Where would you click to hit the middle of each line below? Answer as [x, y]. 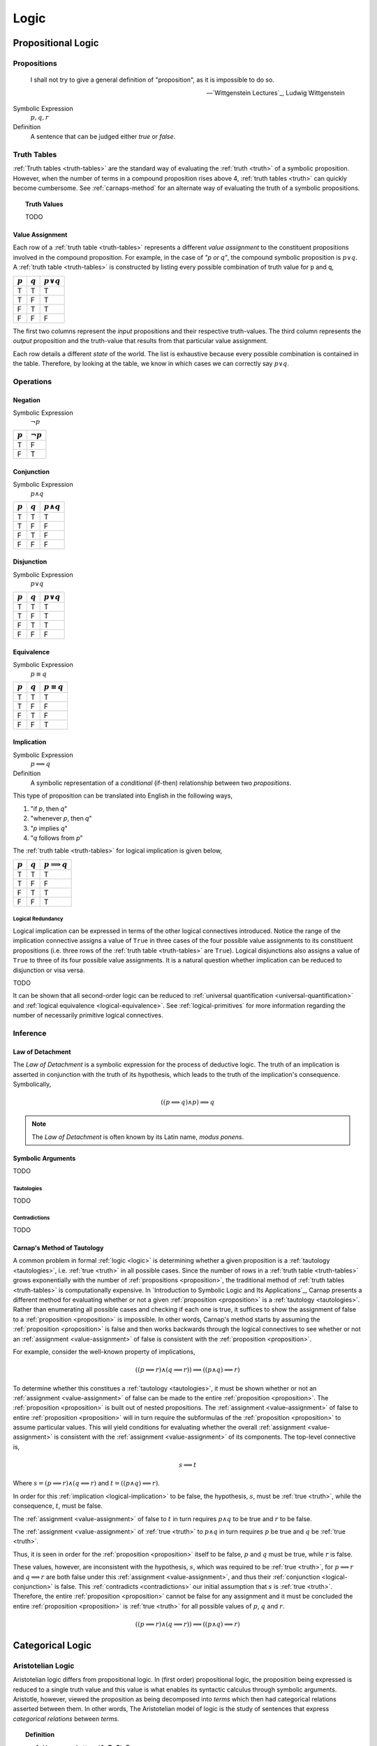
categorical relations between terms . [66, 1719]
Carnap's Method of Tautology [58, 1248]
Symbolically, [32, 1084]
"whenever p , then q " [61, 819]
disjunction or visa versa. [49, 970]
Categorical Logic [52, 1645]
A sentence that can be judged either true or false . [103, 137]
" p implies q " [49, 828]
